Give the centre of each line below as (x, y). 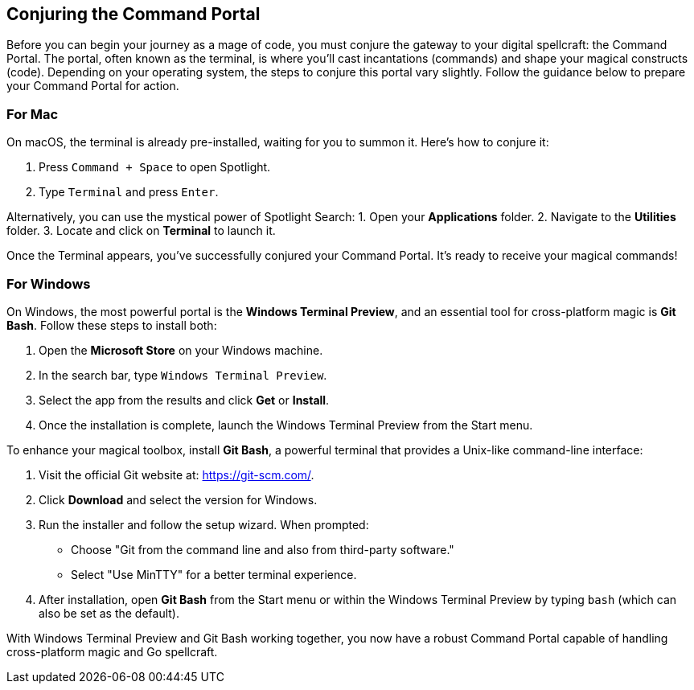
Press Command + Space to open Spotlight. (155, 167)
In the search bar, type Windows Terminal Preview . (183, 375)
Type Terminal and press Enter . (129, 192)
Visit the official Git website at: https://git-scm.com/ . (177, 474)
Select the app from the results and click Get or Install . (184, 400)
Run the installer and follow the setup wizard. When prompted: (204, 524)
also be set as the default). (109, 613)
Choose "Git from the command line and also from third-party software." (263, 549)
